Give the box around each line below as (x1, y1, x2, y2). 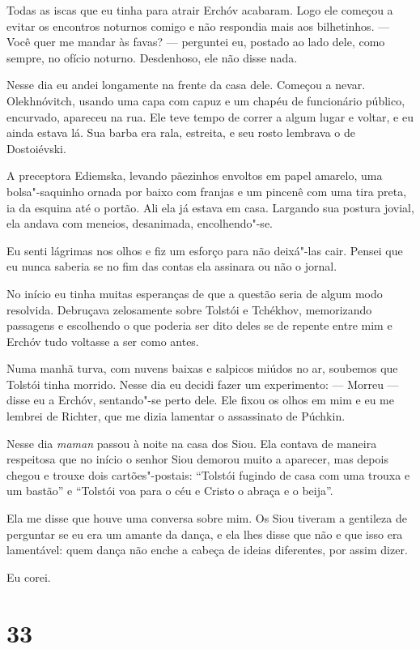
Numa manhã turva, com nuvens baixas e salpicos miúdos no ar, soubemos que (6, 360, 398, 377)
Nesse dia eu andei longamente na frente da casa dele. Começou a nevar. (6, 76, 366, 93)
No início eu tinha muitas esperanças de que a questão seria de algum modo (6, 284, 383, 301)
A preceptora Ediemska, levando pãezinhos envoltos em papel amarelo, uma (6, 167, 383, 184)
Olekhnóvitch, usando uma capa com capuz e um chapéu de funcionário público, (6, 92, 405, 109)
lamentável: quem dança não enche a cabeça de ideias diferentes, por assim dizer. (6, 541, 408, 558)
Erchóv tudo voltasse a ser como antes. (6, 332, 199, 349)
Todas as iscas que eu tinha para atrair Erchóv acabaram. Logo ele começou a (6, 2, 393, 18)
